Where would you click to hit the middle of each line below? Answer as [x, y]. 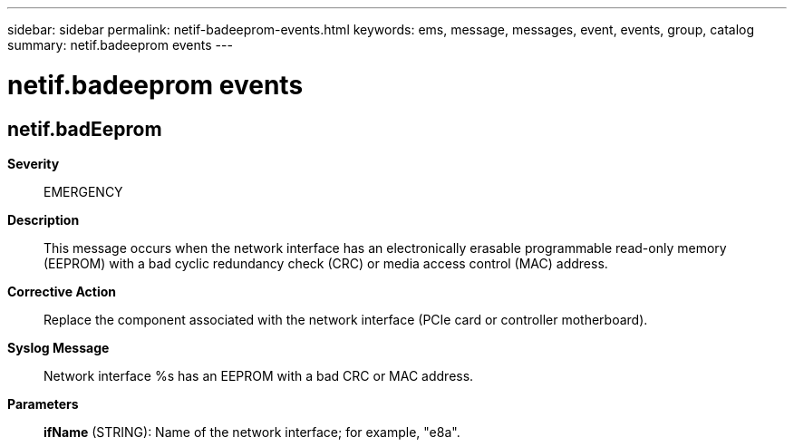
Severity [34, 163]
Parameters [43, 403]
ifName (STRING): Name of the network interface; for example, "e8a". [252, 432]
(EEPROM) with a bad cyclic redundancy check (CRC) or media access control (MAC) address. [326, 263]
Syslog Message [58, 347]
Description [44, 219]
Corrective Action [62, 291]
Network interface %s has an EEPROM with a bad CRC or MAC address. [259, 375]
